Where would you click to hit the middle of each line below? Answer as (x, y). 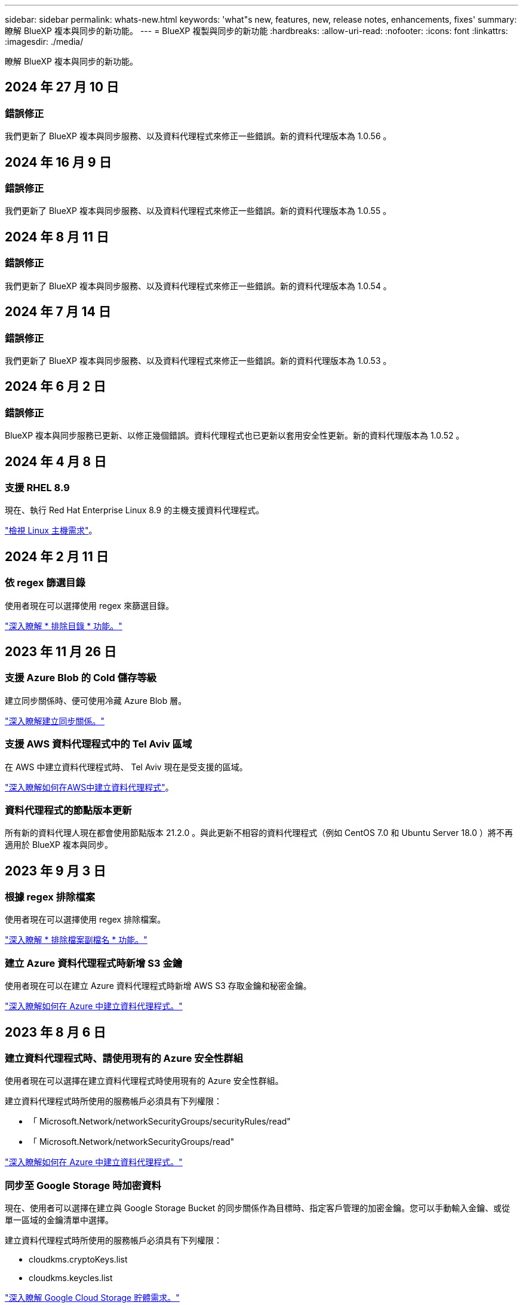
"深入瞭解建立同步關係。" (55, 721)
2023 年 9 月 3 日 (56, 871)
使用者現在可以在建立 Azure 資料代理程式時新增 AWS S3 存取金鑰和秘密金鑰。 (158, 986)
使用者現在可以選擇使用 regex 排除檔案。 (85, 920)
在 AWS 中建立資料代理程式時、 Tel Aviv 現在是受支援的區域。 (126, 767)
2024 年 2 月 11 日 (57, 556)
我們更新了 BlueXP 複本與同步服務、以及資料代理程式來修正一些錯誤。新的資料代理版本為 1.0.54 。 (198, 286)
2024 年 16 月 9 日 (58, 162)
